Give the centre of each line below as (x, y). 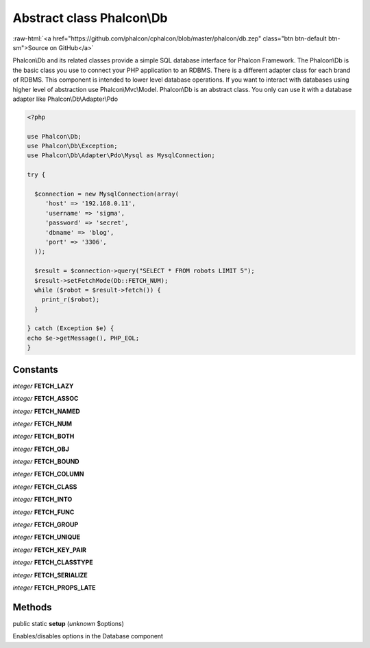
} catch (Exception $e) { (71, 328)
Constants (35, 370)
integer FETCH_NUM (42, 424)
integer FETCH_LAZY (43, 386)
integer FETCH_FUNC (44, 512)
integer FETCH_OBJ (41, 449)
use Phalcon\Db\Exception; (72, 146)
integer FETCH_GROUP (46, 524)
